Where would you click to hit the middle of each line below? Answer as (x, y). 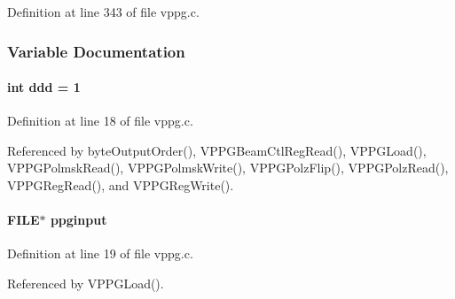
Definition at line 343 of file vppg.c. (103, 11)
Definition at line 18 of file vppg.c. (100, 121)
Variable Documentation (96, 51)
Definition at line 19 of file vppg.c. (100, 253)
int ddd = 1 (44, 87)
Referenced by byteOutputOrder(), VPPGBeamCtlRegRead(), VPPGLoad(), (217, 150)
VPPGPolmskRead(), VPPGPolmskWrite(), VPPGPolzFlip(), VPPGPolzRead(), (228, 168)
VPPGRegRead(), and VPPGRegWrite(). (121, 185)
